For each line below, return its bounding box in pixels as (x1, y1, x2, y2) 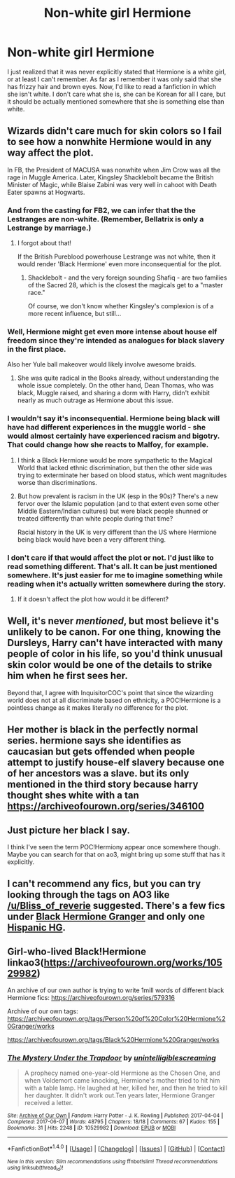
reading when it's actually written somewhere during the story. (7, 579, 226, 589)
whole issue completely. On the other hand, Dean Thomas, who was (17, 381, 214, 390)
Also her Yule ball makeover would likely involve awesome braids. (7, 360, 197, 369)
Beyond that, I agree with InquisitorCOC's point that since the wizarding (7, 688, 213, 697)
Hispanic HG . (7, 922, 66, 933)
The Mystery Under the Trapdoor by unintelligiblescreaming (7, 1053, 217, 1063)
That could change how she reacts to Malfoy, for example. (7, 440, 209, 450)
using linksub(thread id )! (7, 1165, 64, 1172)
